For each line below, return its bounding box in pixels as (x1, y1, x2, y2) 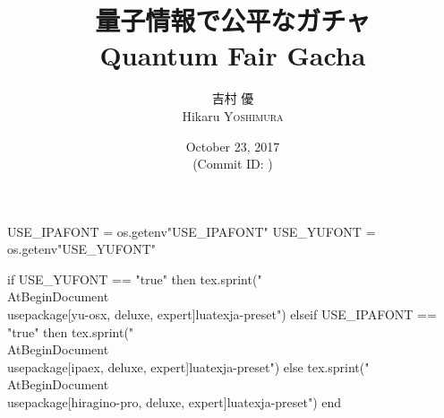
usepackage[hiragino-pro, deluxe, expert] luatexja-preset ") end (7, 393, 342, 412)
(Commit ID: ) (192, 154, 273, 173)
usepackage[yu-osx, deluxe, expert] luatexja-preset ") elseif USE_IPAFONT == (7, 305, 437, 324)
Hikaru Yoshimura (182, 106, 284, 125)
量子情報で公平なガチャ (95, 2, 371, 39)
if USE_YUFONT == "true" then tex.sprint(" (7, 269, 262, 288)
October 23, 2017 (185, 136, 280, 155)
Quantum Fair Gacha (99, 37, 366, 74)
